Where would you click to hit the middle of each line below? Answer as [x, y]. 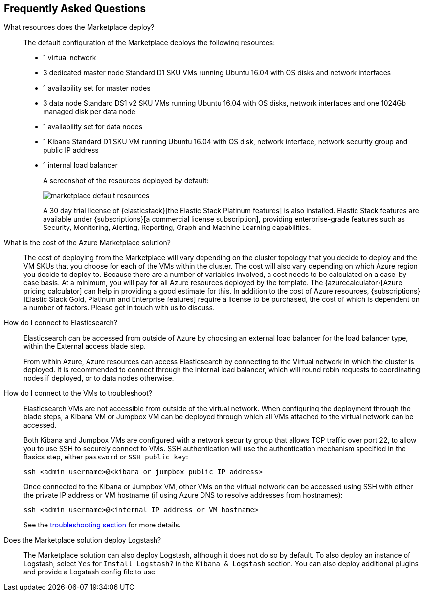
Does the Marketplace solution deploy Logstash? [83, 540]
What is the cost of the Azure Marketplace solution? [87, 243]
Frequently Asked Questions [75, 9]
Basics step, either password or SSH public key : [106, 457]
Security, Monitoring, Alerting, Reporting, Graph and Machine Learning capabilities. [177, 228]
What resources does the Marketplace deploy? [79, 27]
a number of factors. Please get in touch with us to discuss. [119, 308]
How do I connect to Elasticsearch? [61, 323]
